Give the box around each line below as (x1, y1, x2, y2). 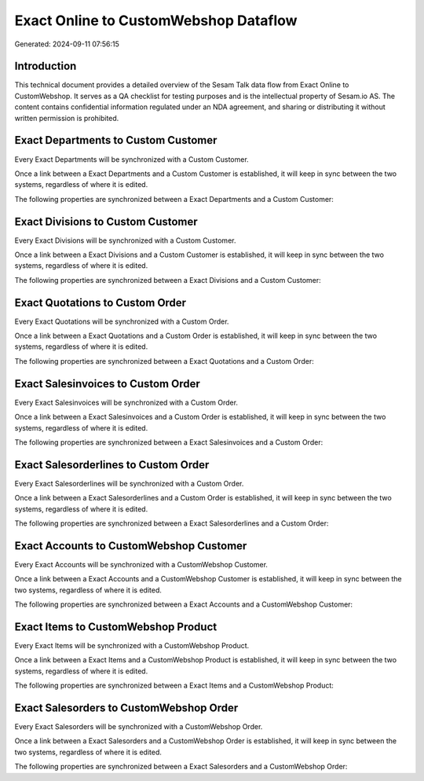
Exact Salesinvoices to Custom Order (14, 377, 200, 390)
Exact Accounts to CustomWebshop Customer (14, 539, 247, 552)
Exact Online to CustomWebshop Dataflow (14, 12, 298, 29)
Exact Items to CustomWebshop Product (14, 620, 217, 633)
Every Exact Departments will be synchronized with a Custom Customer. (14, 154, 249, 164)
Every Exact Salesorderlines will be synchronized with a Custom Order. (14, 478, 244, 488)
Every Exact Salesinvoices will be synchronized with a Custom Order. (14, 398, 239, 407)
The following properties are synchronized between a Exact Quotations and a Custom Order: (14, 356, 314, 365)
